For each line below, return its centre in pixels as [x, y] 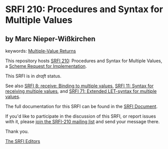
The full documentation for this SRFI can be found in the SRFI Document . [81, 106]
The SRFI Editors [23, 141]
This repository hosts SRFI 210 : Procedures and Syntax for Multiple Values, [84, 61]
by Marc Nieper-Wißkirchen [50, 39]
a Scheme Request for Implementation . [46, 66]
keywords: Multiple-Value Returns [41, 51]
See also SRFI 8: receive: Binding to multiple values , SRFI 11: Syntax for [79, 86]
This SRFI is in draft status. [33, 76]
